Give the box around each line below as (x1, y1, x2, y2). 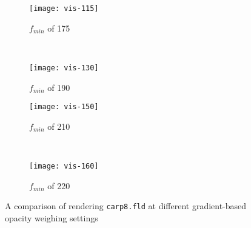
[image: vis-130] (29, 63, 99, 72)
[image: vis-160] (29, 161, 99, 170)
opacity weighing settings (5, 211, 98, 224)
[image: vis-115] (29, 4, 99, 13)
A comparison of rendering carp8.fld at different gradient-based (5, 199, 247, 212)
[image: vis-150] (29, 102, 99, 112)
